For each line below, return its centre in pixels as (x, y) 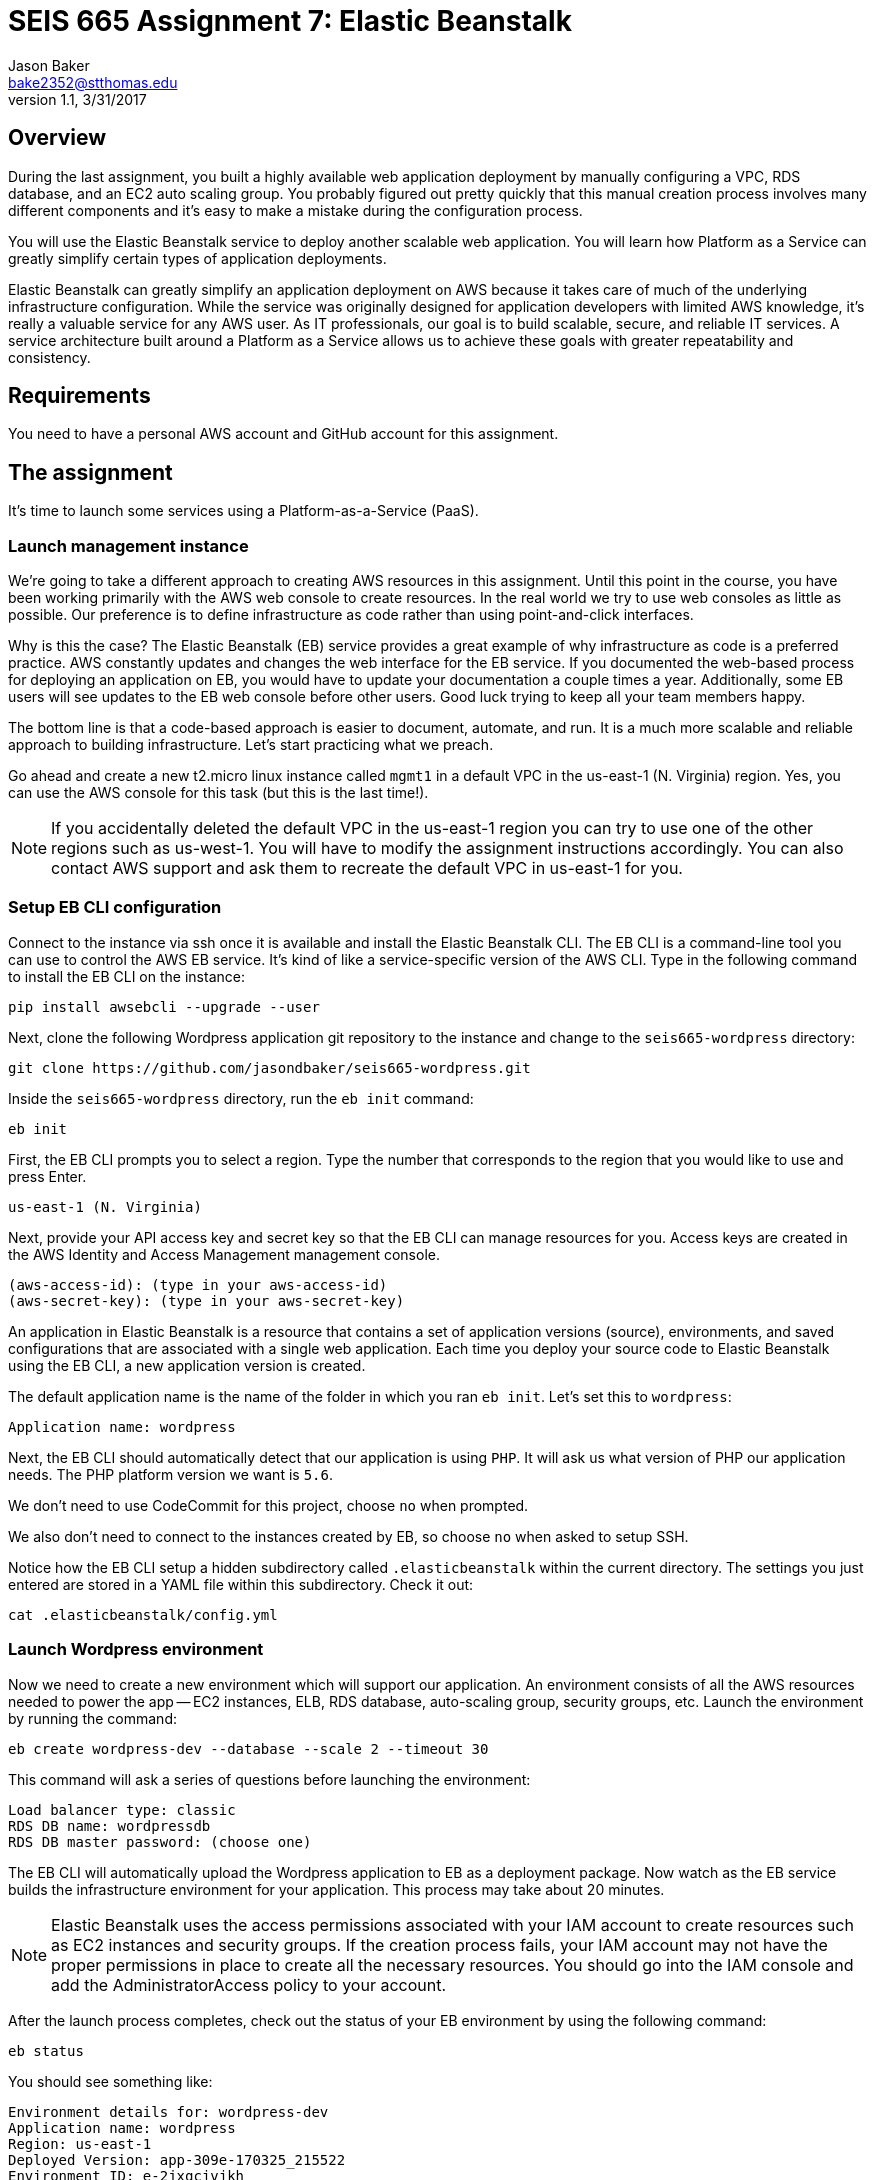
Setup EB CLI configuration (115, 907)
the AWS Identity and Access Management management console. (224, 1254)
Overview (57, 138)
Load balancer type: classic (122, 1809)
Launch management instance (128, 545)
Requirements (79, 396)
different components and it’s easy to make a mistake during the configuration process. (295, 210)
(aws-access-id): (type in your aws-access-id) (198, 1284)
